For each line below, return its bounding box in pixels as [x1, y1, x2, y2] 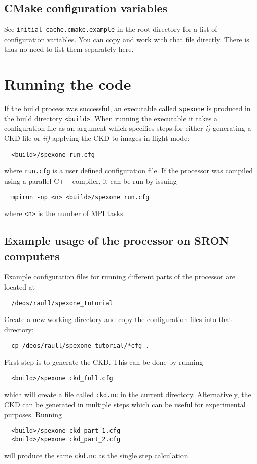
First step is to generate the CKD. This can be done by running [4, 356, 203, 367]
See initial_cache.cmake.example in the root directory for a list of [4, 24, 217, 34]
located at [4, 281, 35, 292]
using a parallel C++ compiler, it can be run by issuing [4, 175, 177, 186]
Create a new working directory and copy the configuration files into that [4, 314, 232, 325]
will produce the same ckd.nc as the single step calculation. [4, 450, 190, 460]
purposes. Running [4, 409, 62, 419]
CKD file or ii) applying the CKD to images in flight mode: [4, 133, 190, 144]
